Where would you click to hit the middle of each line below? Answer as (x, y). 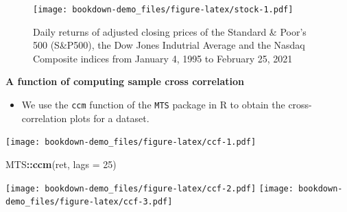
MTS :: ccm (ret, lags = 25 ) (61, 164)
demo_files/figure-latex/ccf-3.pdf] (89, 202)
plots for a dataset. (109, 118)
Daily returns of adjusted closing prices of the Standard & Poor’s (170, 31)
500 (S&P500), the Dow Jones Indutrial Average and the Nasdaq (169, 45)
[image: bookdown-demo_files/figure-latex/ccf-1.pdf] (131, 142)
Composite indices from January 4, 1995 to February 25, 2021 (163, 58)
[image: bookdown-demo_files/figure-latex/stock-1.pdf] (163, 10)
